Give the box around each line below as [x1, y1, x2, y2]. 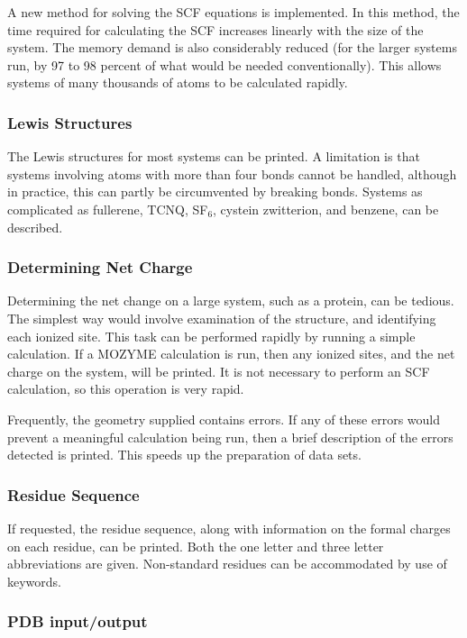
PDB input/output [7, 610, 148, 633]
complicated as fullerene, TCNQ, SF [7, 199, 208, 218]
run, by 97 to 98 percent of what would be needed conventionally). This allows [7, 55, 442, 74]
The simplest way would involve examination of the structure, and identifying [7, 308, 436, 327]
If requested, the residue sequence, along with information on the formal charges [7, 518, 451, 537]
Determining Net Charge [7, 256, 193, 278]
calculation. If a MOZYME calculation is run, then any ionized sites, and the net [7, 344, 455, 363]
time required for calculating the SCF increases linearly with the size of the [7, 20, 424, 39]
